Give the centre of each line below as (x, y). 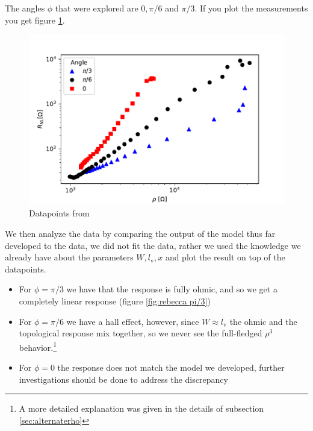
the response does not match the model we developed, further (171, 367)
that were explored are (97, 8)
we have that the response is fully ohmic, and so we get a (172, 289)
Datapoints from (59, 213)
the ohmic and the (263, 321)
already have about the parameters (69, 257)
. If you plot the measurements (251, 8)
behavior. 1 (38, 346)
